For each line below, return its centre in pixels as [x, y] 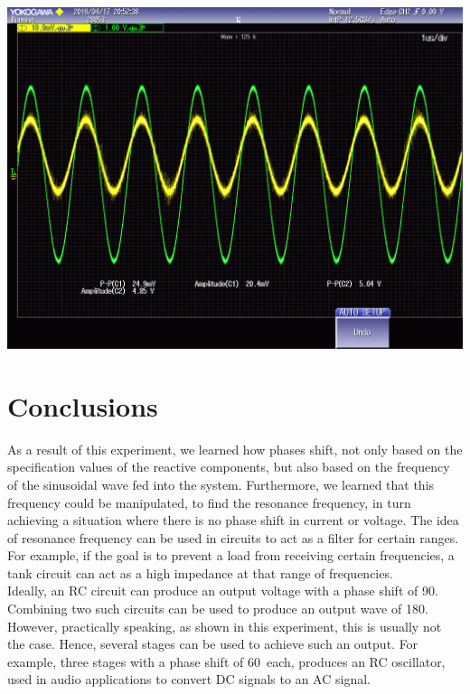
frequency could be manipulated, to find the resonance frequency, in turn [209, 502]
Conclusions [83, 405]
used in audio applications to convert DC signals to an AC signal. [189, 679]
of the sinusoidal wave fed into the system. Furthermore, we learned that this [221, 484]
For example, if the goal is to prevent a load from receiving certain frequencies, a [231, 555]
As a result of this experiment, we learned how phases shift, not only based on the [235, 449]
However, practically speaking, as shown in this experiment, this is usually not [225, 626]
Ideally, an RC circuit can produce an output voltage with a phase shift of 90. [223, 591]
